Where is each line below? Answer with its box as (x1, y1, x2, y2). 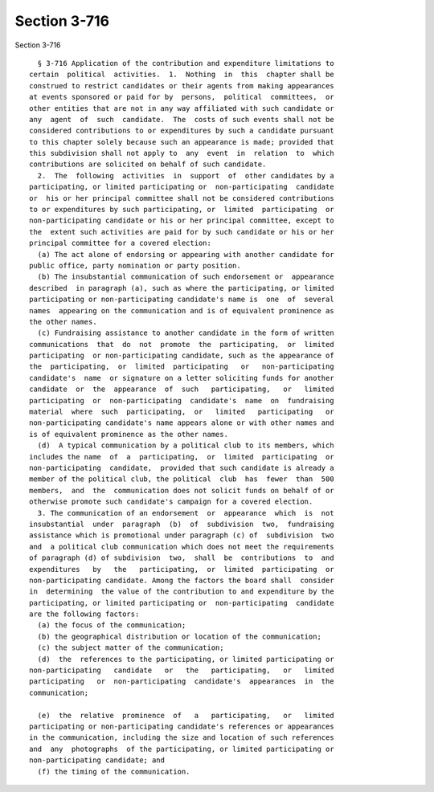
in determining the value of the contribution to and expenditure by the (29, 587, 334, 596)
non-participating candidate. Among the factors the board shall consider (29, 575, 334, 585)
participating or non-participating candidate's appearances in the (29, 677, 334, 686)
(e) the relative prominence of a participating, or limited (37, 711, 334, 720)
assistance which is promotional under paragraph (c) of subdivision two (29, 531, 334, 540)
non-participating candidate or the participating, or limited (29, 666, 334, 675)
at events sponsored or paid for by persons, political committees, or (29, 92, 334, 102)
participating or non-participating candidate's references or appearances (29, 721, 334, 731)
